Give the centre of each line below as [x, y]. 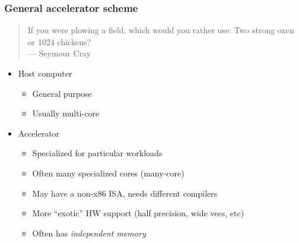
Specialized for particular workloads [97, 153]
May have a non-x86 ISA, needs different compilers [125, 193]
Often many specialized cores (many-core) [108, 173]
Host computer [45, 73]
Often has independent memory [89, 233]
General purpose [62, 93]
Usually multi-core [66, 113]
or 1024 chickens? [59, 41]
